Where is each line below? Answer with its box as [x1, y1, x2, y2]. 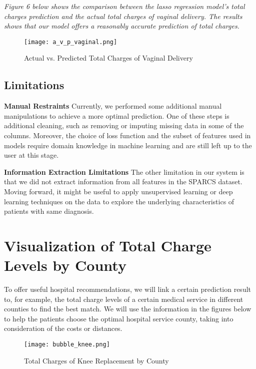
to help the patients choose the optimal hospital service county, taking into [4, 313, 233, 323]
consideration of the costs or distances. [4, 323, 122, 333]
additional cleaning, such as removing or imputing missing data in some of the [4, 120, 244, 131]
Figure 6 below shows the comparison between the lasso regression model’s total [4, 1, 245, 11]
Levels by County [4, 255, 126, 275]
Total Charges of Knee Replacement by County [24, 355, 169, 365]
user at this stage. [4, 150, 59, 160]
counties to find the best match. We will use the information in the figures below [4, 303, 251, 314]
